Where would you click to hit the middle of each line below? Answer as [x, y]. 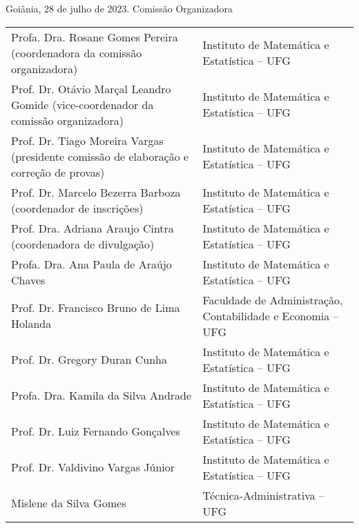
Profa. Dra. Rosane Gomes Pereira [95, 37]
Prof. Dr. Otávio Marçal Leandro [91, 88]
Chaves [28, 280]
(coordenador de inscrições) [77, 208]
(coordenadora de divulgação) [83, 244]
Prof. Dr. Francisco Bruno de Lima [96, 308]
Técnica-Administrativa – [264, 495]
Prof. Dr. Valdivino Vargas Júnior [93, 467]
